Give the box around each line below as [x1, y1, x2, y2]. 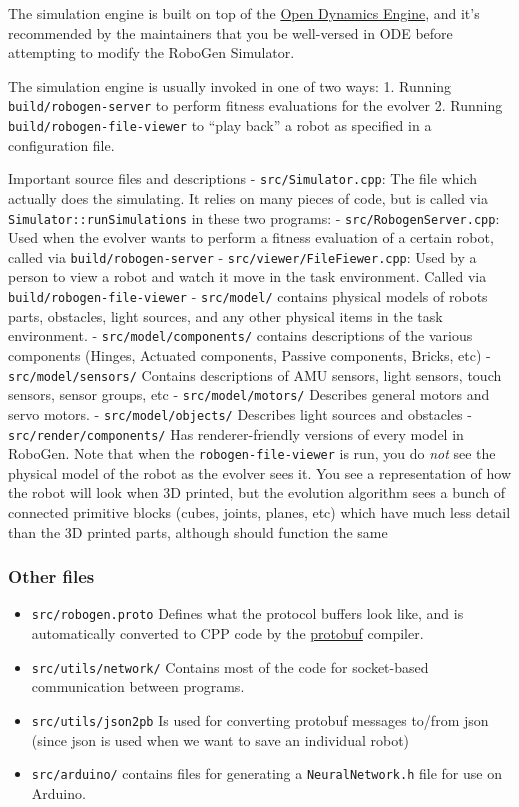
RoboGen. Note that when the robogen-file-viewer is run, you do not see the [8, 443, 496, 464]
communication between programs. [31, 676, 245, 697]
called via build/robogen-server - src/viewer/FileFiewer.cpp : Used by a [8, 246, 477, 267]
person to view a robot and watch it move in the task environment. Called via [8, 266, 487, 287]
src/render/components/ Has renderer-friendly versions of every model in [8, 423, 464, 444]
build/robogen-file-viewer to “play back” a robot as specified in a [8, 115, 432, 136]
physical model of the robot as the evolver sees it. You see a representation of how [8, 462, 512, 483]
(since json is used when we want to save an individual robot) [31, 729, 410, 750]
